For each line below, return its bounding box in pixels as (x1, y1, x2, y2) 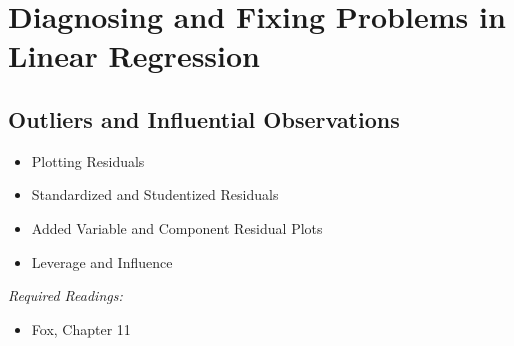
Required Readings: (8, 285, 123, 306)
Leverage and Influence (31, 251, 173, 272)
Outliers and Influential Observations (8, 103, 400, 134)
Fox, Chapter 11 (31, 318, 131, 339)
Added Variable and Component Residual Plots (31, 217, 323, 238)
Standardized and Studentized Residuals (31, 184, 279, 205)
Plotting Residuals (31, 150, 145, 171)
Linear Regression (8, 35, 261, 76)
